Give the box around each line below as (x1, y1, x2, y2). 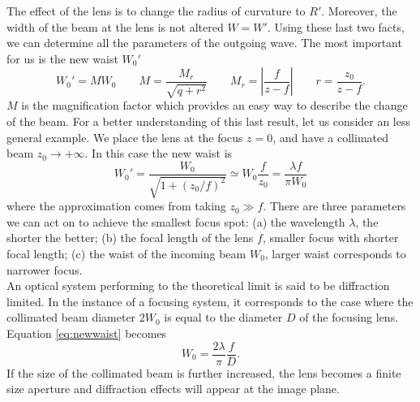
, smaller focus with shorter (262, 229, 399, 246)
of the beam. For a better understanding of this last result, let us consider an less (6, 112, 411, 129)
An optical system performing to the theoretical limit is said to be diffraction (6, 277, 390, 294)
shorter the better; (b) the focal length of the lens (6, 229, 254, 246)
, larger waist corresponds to (264, 244, 406, 262)
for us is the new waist (6, 50, 118, 67)
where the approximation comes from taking (6, 197, 226, 214)
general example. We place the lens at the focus (6, 128, 243, 145)
